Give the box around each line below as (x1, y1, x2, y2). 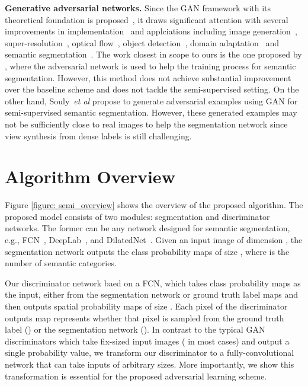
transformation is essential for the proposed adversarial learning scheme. (5, 369, 267, 382)
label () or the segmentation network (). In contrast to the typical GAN (5, 323, 265, 336)
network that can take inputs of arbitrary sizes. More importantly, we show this (5, 358, 294, 370)
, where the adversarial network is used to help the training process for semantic (5, 59, 296, 72)
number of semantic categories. (5, 257, 117, 269)
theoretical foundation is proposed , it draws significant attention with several (5, 13, 288, 25)
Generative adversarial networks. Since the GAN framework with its (5, 2, 271, 14)
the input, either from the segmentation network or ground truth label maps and (5, 288, 299, 301)
